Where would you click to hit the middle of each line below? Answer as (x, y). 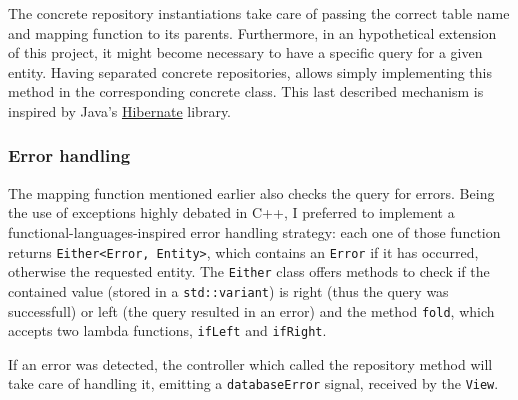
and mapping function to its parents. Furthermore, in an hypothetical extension (252, 32)
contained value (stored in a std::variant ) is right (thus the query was (228, 290)
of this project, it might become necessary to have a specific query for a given (245, 52)
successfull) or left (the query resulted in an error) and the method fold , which (251, 310)
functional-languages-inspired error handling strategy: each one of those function (254, 231)
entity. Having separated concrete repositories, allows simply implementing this (250, 71)
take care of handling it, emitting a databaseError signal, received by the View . (253, 383)
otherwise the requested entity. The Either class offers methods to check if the (249, 271)
